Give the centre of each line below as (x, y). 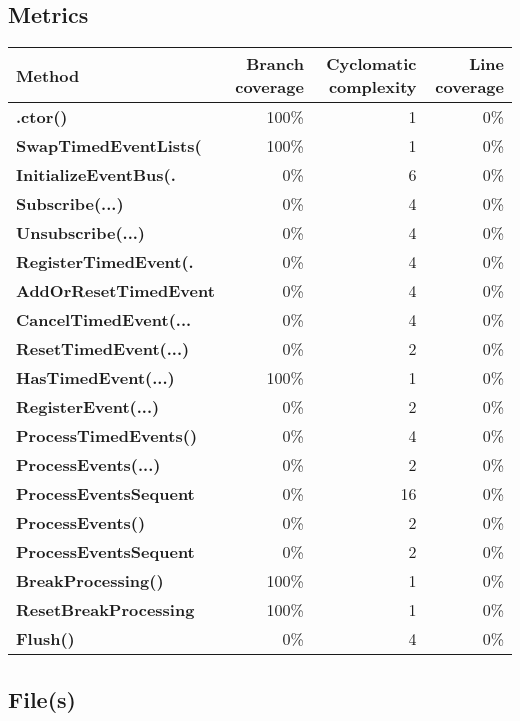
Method (48, 75)
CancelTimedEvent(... (104, 320)
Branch (275, 64)
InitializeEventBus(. (96, 175)
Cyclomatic (371, 64)
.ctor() (42, 117)
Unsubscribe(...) (81, 233)
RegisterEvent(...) (88, 407)
